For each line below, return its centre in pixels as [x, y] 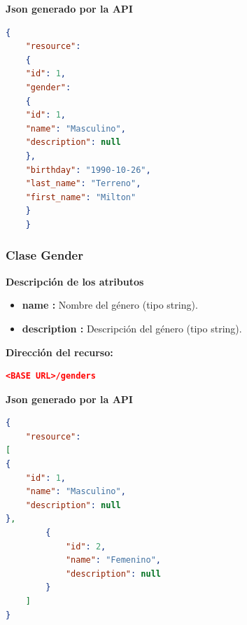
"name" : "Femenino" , [113, 560]
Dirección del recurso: [59, 352]
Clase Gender [44, 255]
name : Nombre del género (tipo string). [110, 305]
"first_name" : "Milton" [81, 197]
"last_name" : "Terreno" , [83, 184]
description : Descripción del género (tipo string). [132, 328]
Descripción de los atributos [75, 281]
